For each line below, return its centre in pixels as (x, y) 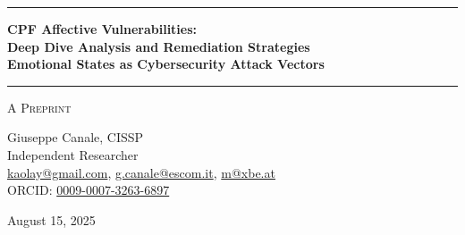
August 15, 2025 (51, 219)
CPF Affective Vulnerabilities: (102, 29)
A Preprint (39, 107)
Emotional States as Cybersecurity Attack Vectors (166, 64)
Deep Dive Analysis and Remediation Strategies (159, 46)
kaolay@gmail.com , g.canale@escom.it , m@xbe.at (141, 172)
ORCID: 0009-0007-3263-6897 (89, 190)
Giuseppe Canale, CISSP (76, 137)
